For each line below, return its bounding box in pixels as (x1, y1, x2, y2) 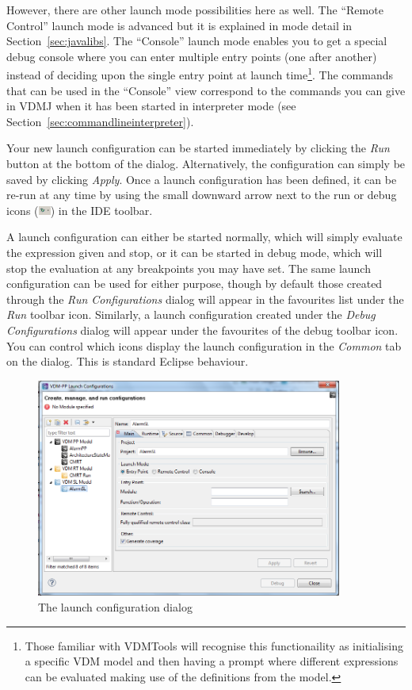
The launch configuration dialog (38, 599, 193, 615)
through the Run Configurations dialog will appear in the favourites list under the (6, 290, 404, 307)
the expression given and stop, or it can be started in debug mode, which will (6, 243, 383, 260)
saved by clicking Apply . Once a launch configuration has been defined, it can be (6, 171, 397, 187)
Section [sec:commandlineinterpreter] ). (6, 113, 194, 129)
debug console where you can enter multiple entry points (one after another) (6, 48, 377, 64)
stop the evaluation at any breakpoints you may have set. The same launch (6, 259, 371, 276)
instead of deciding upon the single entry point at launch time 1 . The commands (6, 64, 393, 83)
